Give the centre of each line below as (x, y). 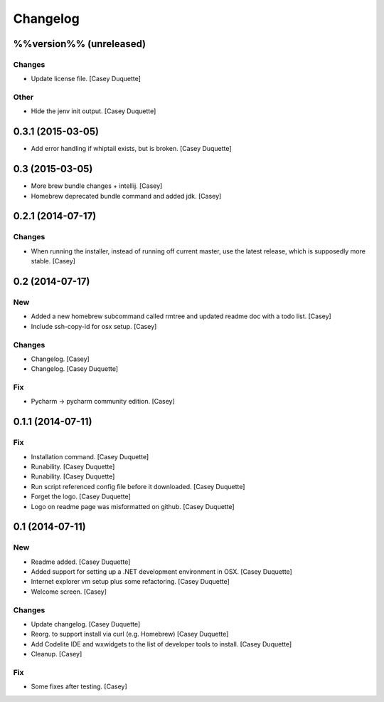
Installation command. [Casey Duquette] (90, 456)
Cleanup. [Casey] (57, 654)
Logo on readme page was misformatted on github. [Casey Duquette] (133, 506)
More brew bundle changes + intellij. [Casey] (97, 186)
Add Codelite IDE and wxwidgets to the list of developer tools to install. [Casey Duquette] (161, 644)
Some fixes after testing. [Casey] (79, 686)
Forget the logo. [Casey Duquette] (81, 497)
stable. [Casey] (53, 261)
